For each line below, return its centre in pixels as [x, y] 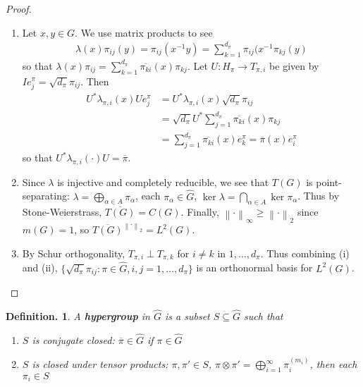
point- [329, 182]
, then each [333, 364]
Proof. [19, 8]
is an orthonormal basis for [254, 268]
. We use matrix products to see [144, 32]
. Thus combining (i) [305, 253]
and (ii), [40, 268]
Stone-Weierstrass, [62, 212]
